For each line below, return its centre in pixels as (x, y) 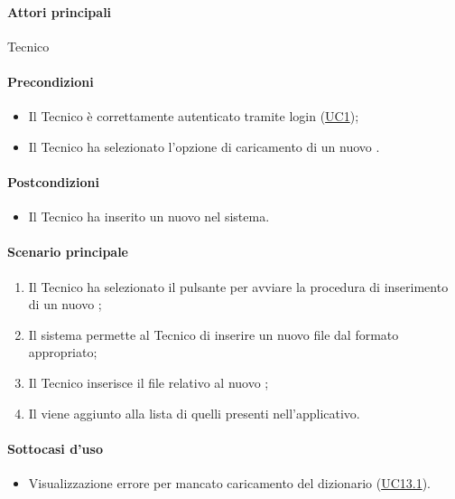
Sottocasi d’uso (55, 448)
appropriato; (63, 352)
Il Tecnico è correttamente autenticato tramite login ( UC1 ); (194, 116)
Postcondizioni (53, 181)
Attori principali (60, 11)
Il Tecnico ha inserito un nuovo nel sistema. (149, 217)
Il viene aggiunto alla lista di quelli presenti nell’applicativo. (194, 413)
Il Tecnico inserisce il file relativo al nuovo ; (149, 382)
